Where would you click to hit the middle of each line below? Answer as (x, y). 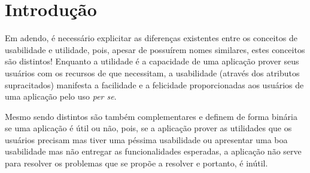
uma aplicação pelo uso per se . (61, 96)
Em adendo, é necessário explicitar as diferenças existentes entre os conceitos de (151, 38)
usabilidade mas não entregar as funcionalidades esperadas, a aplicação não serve (153, 151)
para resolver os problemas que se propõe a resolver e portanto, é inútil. (136, 163)
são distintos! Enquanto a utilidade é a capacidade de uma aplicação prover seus (152, 61)
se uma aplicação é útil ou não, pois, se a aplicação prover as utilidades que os (148, 128)
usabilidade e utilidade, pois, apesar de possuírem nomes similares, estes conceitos (155, 49)
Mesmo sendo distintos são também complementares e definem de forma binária (151, 116)
